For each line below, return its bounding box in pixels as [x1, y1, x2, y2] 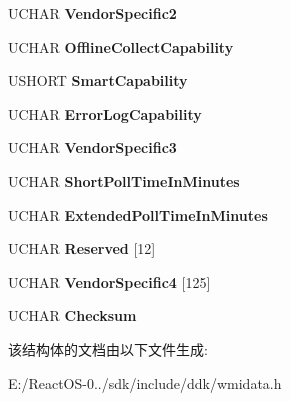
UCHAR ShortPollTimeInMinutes [8, 170, 240, 191]
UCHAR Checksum [8, 305, 137, 326]
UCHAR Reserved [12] [8, 238, 156, 259]
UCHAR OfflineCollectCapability [8, 36, 234, 57]
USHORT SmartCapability [8, 70, 188, 91]
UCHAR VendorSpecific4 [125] [8, 271, 211, 292]
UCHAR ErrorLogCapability [8, 103, 202, 124]
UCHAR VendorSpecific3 [8, 137, 177, 158]
